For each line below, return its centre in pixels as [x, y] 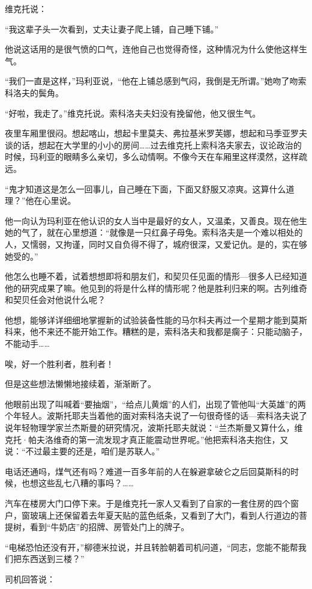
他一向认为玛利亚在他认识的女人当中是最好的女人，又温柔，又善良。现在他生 [156, 220]
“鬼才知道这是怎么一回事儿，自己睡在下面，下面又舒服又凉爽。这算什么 [145, 188]
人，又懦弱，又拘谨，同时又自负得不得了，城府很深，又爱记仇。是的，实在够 [156, 244]
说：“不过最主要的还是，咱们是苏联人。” [82, 451]
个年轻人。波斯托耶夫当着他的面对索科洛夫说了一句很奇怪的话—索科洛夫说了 [156, 416]
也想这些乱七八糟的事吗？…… [77, 483]
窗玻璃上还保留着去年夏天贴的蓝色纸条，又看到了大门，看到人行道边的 [160, 515]
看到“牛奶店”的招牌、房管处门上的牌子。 [109, 527]
